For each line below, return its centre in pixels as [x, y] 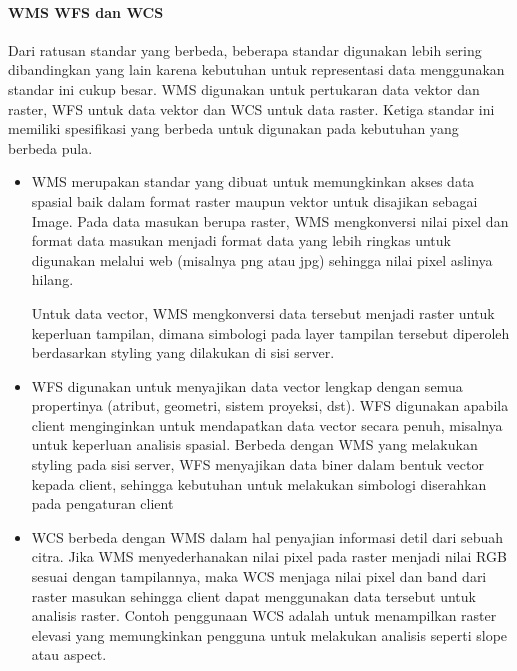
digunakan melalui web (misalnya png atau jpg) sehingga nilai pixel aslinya [262, 259]
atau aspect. [69, 654]
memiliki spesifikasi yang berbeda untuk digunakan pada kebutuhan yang [233, 128]
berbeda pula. [50, 147]
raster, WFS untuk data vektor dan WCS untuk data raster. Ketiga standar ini [251, 108]
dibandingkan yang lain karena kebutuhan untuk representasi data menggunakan [256, 69]
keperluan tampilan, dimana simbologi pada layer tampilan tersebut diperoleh [270, 332]
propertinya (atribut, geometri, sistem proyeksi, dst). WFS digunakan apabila [270, 405]
